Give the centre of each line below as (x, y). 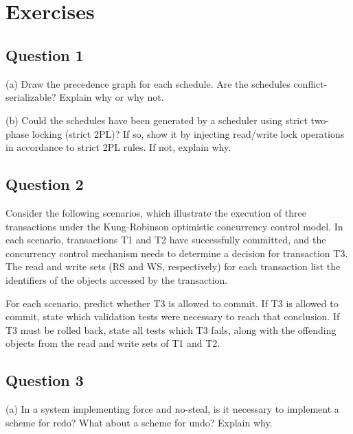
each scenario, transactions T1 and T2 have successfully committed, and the (166, 240)
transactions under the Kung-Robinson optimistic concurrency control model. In (174, 226)
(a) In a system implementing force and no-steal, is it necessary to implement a (172, 409)
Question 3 (45, 380)
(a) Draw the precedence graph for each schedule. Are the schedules (148, 83)
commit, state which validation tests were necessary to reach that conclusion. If (173, 316)
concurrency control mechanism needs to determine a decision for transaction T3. (177, 253)
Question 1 (45, 55)
